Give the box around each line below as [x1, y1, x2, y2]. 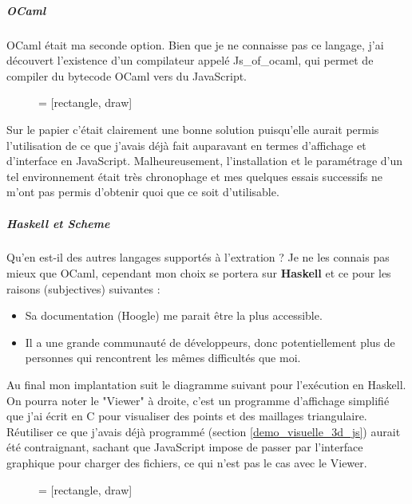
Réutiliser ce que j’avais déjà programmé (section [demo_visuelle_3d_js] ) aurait [6, 423, 401, 439]
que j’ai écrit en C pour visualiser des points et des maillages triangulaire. [6, 408, 367, 424]
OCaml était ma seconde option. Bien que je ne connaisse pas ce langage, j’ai [6, 36, 384, 53]
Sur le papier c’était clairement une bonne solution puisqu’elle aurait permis [6, 120, 379, 137]
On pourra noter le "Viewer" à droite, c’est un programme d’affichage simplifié [6, 392, 390, 408]
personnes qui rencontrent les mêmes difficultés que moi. [25, 349, 301, 366]
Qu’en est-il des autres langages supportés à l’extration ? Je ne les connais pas [6, 249, 390, 266]
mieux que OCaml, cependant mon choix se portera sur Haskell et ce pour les [6, 265, 391, 282]
